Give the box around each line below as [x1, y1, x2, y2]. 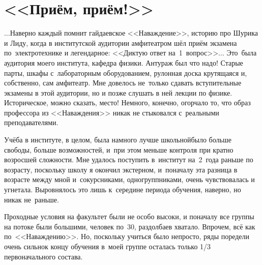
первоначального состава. [4, 251, 83, 261]
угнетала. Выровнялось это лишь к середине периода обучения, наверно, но [4, 184, 241, 195]
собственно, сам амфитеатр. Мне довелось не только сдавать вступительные [4, 77, 242, 88]
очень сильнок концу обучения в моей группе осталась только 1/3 [4, 241, 211, 251]
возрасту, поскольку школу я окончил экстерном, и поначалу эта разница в [4, 164, 238, 174]
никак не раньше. [4, 194, 59, 204]
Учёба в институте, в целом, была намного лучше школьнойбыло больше [4, 134, 231, 145]
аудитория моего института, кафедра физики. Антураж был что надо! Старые [4, 57, 243, 68]
